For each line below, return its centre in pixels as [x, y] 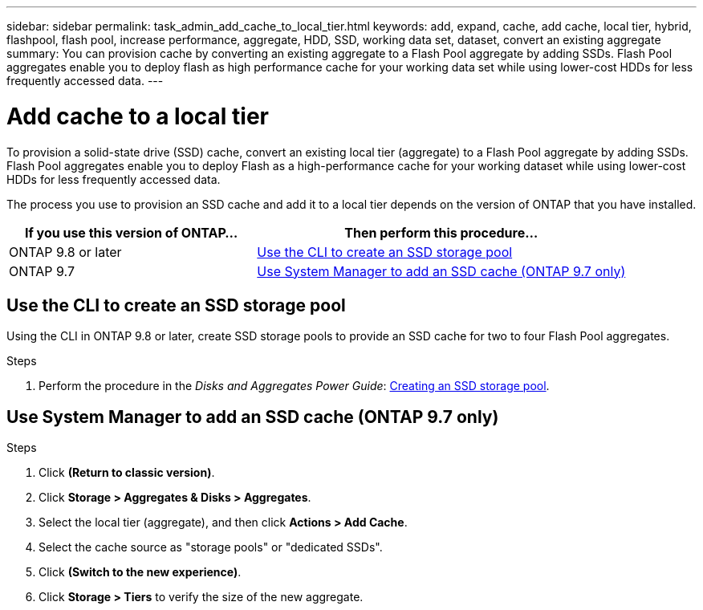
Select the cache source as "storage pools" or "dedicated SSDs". [211, 547]
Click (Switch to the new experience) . [140, 572]
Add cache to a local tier [138, 116]
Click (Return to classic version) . [127, 473]
